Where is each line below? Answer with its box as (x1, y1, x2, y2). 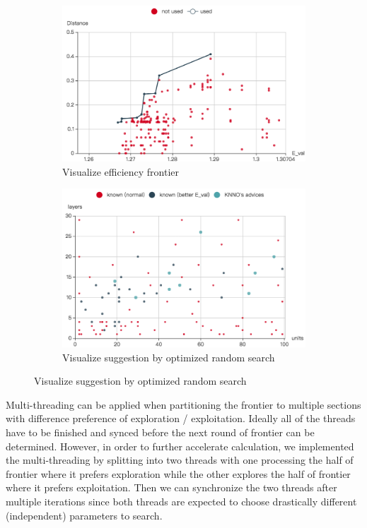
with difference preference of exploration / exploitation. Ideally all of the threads (6, 411, 356, 426)
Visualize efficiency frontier (62, 164, 180, 179)
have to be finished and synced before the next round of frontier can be (6, 424, 315, 439)
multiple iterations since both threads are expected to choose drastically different (6, 493, 357, 508)
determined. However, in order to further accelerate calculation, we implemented (6, 438, 354, 453)
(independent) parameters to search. (6, 508, 163, 522)
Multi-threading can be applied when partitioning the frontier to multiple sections (6, 397, 361, 412)
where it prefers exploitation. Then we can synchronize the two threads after (6, 480, 337, 495)
